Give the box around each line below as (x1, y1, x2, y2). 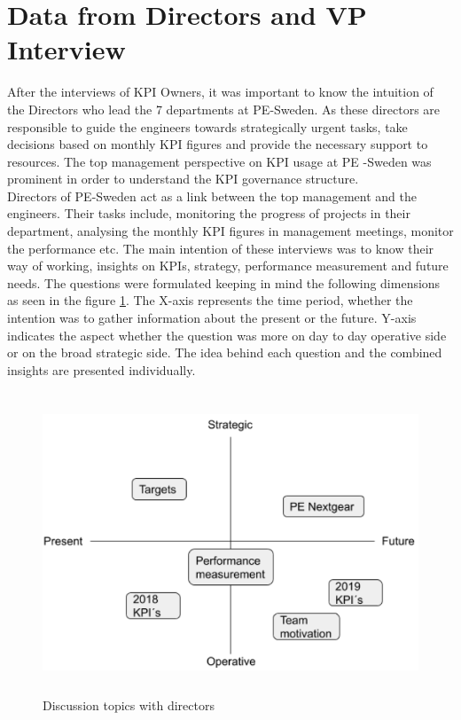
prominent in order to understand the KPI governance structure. (7, 169, 359, 188)
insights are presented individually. (7, 360, 196, 379)
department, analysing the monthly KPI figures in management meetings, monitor (7, 222, 454, 240)
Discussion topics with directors (43, 696, 215, 715)
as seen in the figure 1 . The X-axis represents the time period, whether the (7, 291, 413, 309)
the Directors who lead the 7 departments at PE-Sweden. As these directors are (7, 99, 441, 118)
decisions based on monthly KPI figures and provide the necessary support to (7, 135, 428, 153)
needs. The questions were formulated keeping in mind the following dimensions (7, 273, 441, 292)
